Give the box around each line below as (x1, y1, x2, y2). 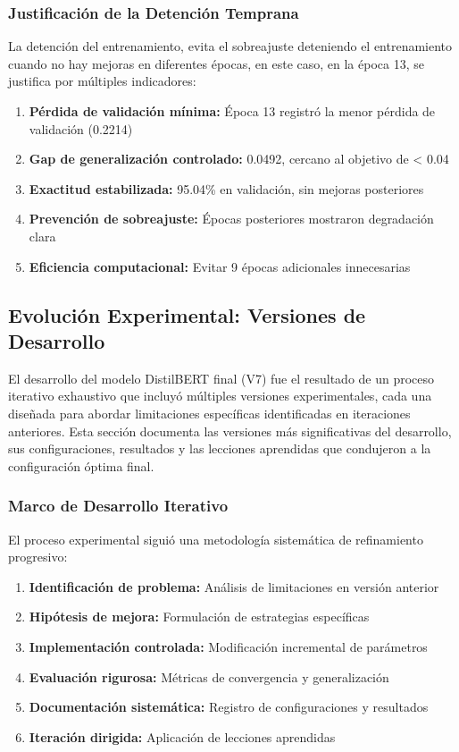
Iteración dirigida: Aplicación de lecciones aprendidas (29, 727, 336, 746)
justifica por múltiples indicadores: (8, 72, 196, 90)
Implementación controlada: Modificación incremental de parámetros (29, 637, 428, 655)
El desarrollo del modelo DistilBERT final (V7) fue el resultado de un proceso (8, 368, 435, 387)
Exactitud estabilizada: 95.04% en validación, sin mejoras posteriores (29, 179, 424, 198)
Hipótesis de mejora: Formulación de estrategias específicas (29, 607, 370, 626)
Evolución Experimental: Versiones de (8, 300, 366, 328)
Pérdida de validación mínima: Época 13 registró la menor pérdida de (29, 102, 436, 120)
